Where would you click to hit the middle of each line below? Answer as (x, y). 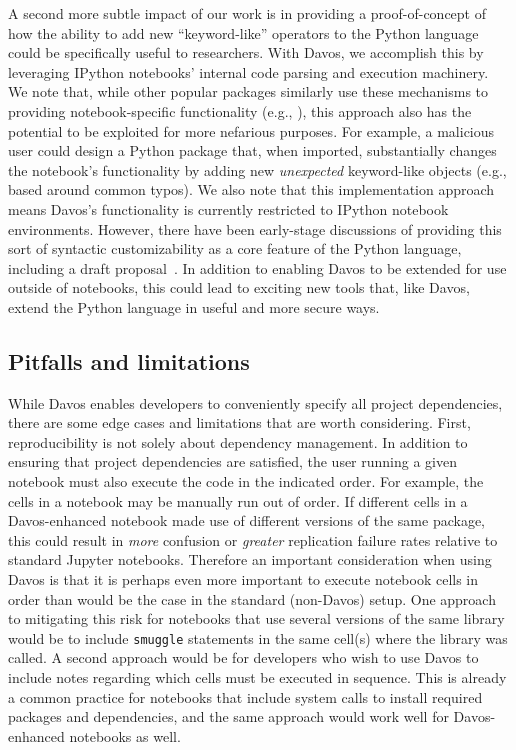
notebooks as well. (125, 735)
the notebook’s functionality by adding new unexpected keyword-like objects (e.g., (257, 169)
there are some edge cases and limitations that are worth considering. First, (239, 422)
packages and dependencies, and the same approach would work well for (228, 716)
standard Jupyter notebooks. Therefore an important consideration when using (250, 559)
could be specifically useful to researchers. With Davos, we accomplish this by (246, 52)
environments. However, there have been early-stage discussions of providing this (255, 228)
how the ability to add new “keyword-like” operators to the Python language (243, 32)
